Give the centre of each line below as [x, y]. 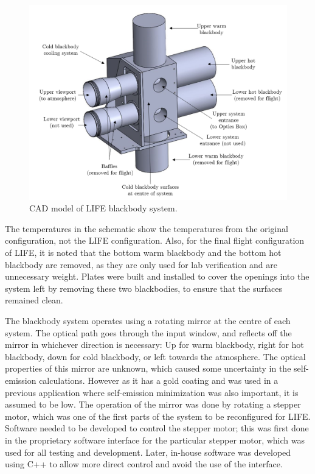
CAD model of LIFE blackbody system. [103, 208]
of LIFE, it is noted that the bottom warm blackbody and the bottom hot [143, 253]
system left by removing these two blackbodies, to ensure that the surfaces [144, 288]
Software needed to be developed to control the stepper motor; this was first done [157, 428]
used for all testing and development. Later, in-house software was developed [148, 452]
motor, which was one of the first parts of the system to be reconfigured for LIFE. [158, 416]
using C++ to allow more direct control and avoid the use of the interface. [144, 464]
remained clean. [34, 300]
